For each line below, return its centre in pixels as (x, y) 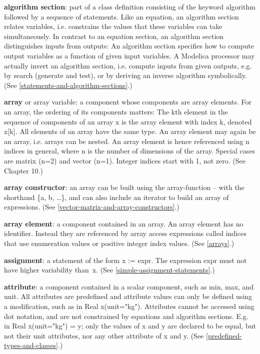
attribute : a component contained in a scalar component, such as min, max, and (129, 286)
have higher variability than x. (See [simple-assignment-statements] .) (109, 270)
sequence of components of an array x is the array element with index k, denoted (128, 121)
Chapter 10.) (23, 170)
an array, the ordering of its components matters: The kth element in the (116, 111)
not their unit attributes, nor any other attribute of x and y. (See (104, 335)
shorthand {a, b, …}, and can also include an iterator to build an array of (116, 197)
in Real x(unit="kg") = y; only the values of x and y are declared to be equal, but (130, 326)
